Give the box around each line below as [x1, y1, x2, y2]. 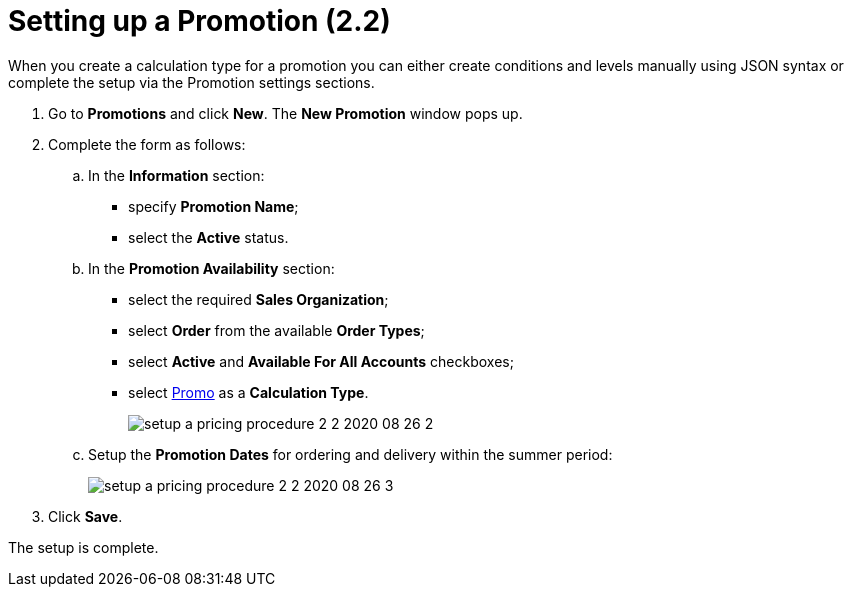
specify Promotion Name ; [128, 197, 299, 215]
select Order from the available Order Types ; [128, 321, 425, 339]
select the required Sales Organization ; [128, 290, 389, 308]
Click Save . [48, 507, 123, 525]
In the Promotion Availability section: [88, 259, 335, 277]
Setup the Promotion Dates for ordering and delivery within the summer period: [88, 445, 613, 463]
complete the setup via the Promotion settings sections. [8, 73, 375, 91]
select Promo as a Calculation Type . [128, 383, 369, 401]
